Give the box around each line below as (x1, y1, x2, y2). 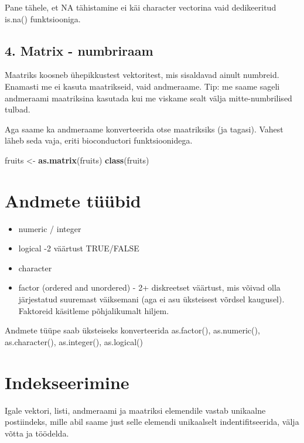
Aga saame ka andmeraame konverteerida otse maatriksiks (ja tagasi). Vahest (5, 122, 283, 135)
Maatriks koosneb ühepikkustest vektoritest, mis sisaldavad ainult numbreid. (5, 69, 279, 81)
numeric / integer (18, 222, 81, 234)
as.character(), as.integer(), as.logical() (5, 335, 144, 347)
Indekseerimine (5, 370, 129, 394)
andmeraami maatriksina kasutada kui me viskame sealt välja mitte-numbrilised (5, 91, 292, 104)
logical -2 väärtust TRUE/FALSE (18, 242, 139, 254)
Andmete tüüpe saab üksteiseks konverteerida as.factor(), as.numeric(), (5, 324, 260, 336)
